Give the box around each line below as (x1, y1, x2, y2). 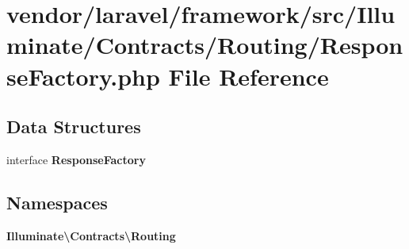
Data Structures (6, 114, 141, 139)
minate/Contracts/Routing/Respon (6, 29, 403, 61)
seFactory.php (6, 59, 160, 92)
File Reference (168, 59, 329, 92)
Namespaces (6, 190, 108, 214)
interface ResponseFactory (6, 151, 146, 167)
